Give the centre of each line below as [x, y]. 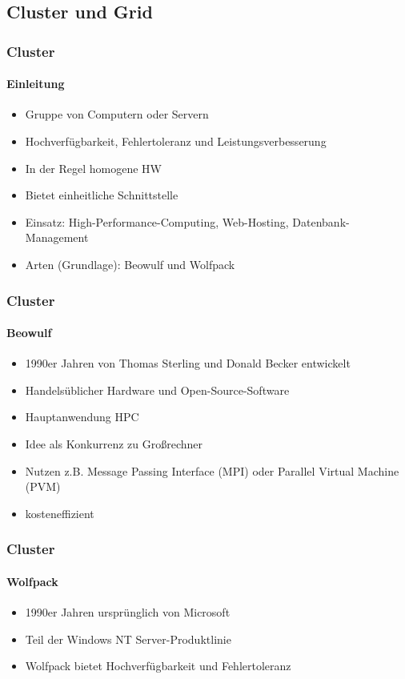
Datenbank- [321, 221]
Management [57, 237]
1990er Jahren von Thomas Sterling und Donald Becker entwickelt [188, 363]
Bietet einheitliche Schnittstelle [102, 195]
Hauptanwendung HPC [82, 417]
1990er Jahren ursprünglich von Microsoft [128, 612]
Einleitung [36, 84]
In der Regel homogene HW [93, 168]
